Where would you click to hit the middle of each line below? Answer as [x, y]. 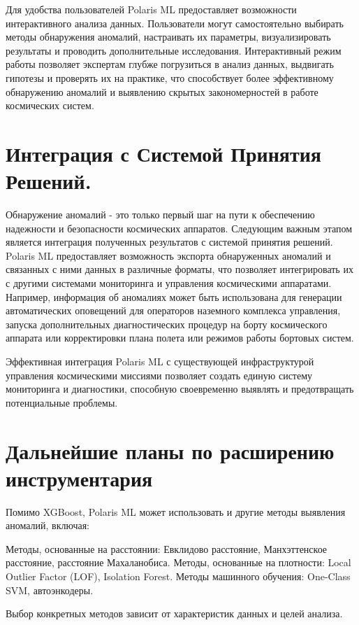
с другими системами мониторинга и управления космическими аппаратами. [169, 283]
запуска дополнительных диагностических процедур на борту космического [167, 324]
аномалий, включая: [47, 525]
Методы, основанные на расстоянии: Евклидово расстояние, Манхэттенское [167, 548]
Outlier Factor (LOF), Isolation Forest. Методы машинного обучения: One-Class [178, 576]
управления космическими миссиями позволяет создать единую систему [159, 375]
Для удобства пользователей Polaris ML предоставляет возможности [151, 9]
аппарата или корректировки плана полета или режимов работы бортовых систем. [180, 338]
